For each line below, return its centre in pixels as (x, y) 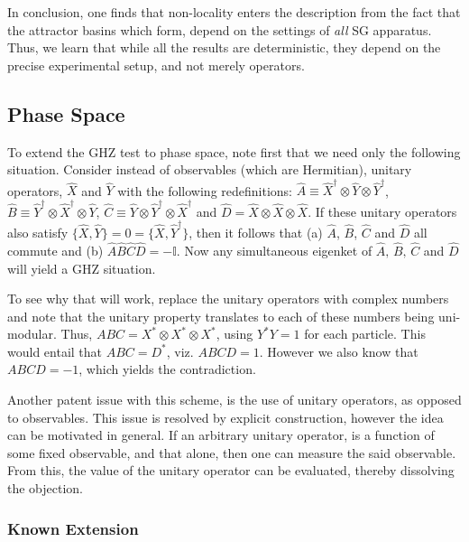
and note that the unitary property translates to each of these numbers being (221, 316)
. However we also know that (339, 351)
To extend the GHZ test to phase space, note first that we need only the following (234, 151)
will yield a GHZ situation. (82, 268)
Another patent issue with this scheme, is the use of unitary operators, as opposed (234, 400)
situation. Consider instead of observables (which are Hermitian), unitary (210, 169)
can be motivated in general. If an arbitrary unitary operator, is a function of (221, 435)
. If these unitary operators (382, 211)
